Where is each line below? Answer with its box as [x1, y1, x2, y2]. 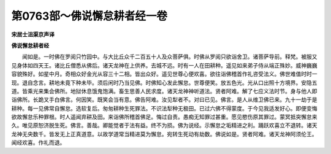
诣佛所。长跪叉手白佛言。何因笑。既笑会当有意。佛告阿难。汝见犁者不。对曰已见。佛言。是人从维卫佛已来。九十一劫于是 [11, 96, 318, 104]
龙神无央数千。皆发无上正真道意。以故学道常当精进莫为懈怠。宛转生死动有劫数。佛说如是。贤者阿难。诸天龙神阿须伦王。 [11, 130, 318, 137]
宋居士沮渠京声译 [11, 31, 55, 38]
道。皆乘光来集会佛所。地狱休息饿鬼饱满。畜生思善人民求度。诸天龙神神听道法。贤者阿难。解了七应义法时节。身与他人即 [11, 87, 318, 94]
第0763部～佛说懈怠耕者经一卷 [11, 9, 168, 23]
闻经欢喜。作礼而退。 [11, 139, 66, 147]
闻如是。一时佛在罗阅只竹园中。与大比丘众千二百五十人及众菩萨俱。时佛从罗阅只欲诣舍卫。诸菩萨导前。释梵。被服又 [21, 53, 318, 61]
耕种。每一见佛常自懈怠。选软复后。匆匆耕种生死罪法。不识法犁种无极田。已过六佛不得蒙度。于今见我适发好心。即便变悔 [11, 104, 318, 112]
